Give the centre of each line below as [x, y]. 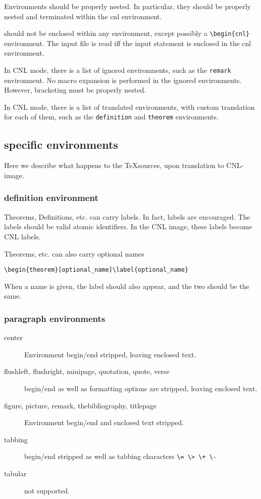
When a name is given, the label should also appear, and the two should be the [127, 286]
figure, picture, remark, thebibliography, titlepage [81, 405]
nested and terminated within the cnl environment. [83, 16]
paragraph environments [55, 318]
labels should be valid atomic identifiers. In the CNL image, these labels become [128, 226]
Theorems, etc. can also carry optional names [74, 253]
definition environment [51, 198]
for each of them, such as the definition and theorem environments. [111, 117]
